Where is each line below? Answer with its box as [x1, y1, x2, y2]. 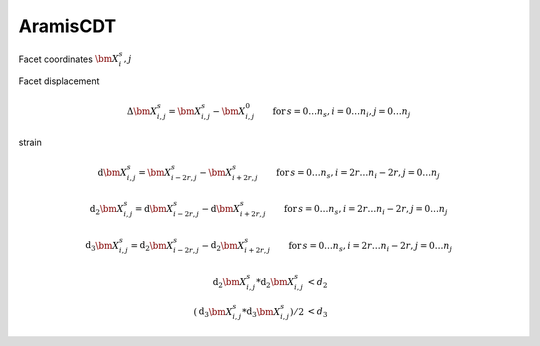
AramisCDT [18, 15, 117, 37]
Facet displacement [18, 75, 100, 87]
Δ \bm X [126, 106, 158, 117]
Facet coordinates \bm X [18, 53, 120, 65]
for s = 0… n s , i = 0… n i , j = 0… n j [272, 106, 411, 119]
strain [18, 136, 42, 148]
